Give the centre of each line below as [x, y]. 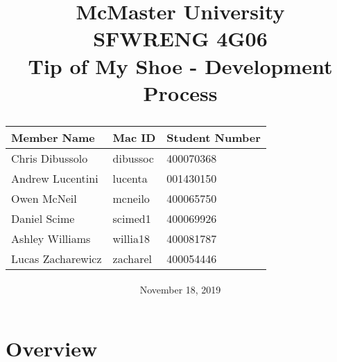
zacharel [132, 258]
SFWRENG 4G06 [180, 38]
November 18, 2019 [180, 289]
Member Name [53, 137]
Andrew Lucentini [55, 178]
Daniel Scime [43, 218]
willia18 [131, 238]
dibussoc [133, 158]
